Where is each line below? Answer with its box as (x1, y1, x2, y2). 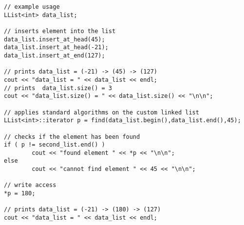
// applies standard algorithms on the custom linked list (4, 109, 199, 116)
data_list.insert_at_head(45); (4, 36, 105, 43)
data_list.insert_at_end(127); (4, 52, 105, 59)
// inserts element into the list (4, 27, 116, 35)
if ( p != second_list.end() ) (4, 141, 105, 149)
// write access (4, 182, 56, 189)
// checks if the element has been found (4, 133, 140, 140)
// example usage (4, 3, 60, 10)
